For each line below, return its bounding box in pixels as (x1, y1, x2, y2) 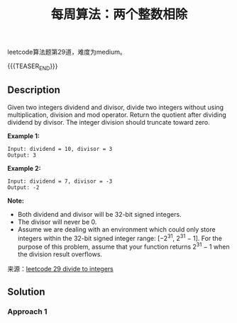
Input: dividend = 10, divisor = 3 (7, 145, 113, 152)
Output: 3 (7, 152, 37, 159)
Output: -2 (7, 183, 40, 191)
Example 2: (7, 164, 41, 172)
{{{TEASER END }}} (7, 62, 58, 72)
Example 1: (7, 132, 40, 140)
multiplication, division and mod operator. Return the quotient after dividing (7, 110, 227, 119)
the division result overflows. (17, 250, 103, 259)
